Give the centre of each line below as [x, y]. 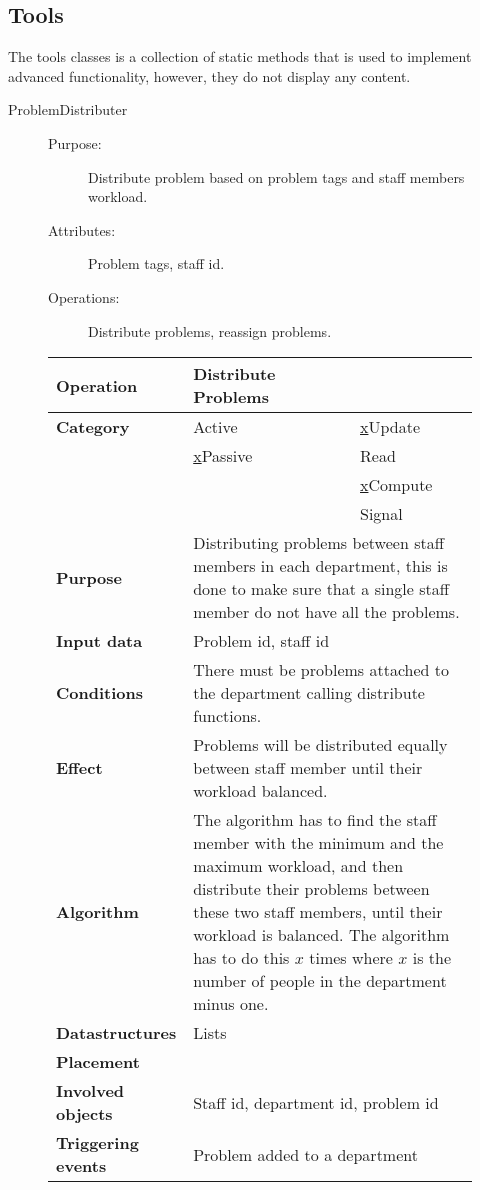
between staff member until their [308, 768]
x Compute [396, 485]
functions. [227, 716]
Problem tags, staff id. [156, 263]
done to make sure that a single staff [321, 589]
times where [351, 958]
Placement [98, 1062]
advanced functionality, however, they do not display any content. [209, 75]
